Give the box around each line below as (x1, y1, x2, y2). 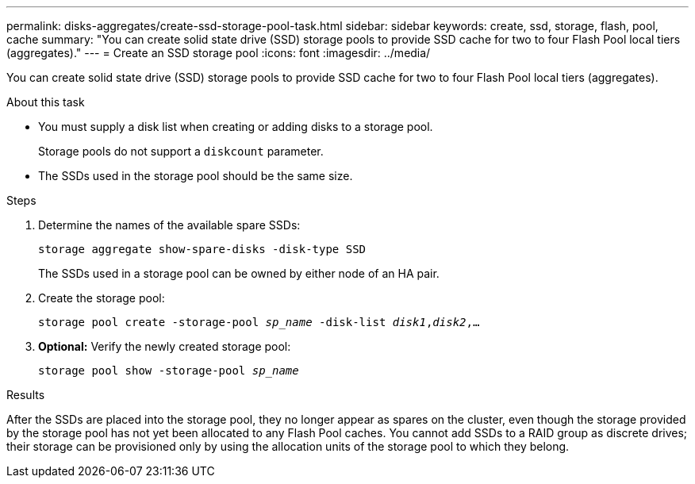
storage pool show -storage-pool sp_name (38, 364, 299, 377)
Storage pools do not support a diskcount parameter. (38, 144, 324, 158)
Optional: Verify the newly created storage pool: (38, 340, 291, 353)
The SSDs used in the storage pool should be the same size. (38, 169, 353, 182)
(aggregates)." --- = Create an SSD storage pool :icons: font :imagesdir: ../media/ (6, 46, 431, 60)
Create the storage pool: (38, 291, 165, 305)
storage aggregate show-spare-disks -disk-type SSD (38, 243, 367, 255)
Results (6, 388, 45, 401)
